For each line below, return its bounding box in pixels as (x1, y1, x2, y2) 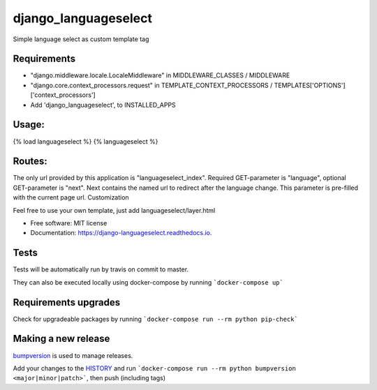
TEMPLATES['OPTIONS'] (274, 81, 346, 89)
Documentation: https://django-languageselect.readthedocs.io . (30, 229, 212, 237)
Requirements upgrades (13, 297, 121, 308)
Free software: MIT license (30, 219, 108, 227)
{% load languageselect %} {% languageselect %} (13, 137, 158, 146)
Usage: (13, 119, 45, 130)
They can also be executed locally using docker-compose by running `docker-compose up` (13, 278, 284, 286)
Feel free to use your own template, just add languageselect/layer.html (13, 206, 216, 214)
